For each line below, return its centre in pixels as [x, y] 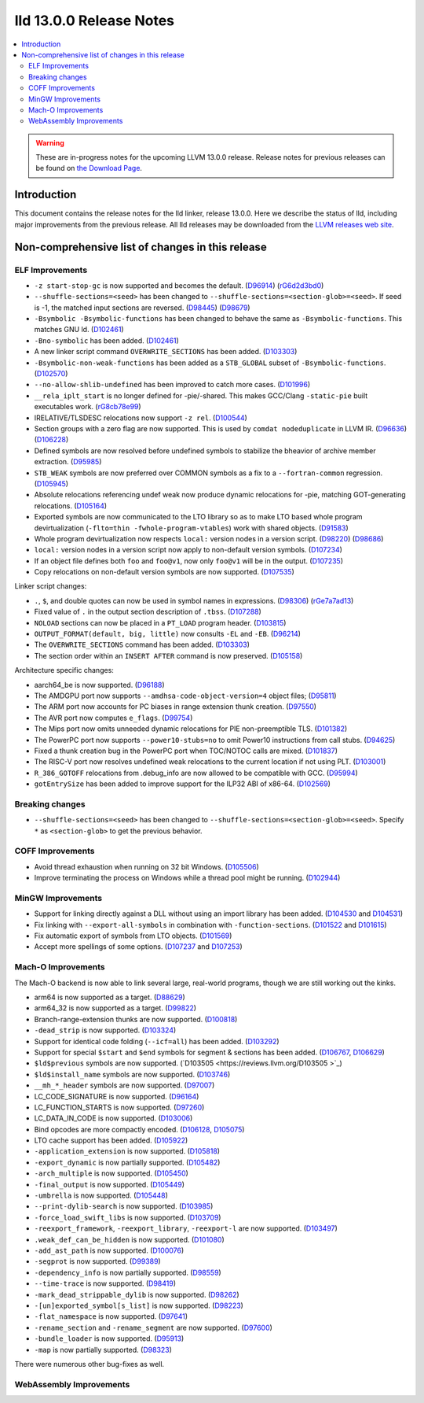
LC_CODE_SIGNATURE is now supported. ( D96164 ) [117, 1096]
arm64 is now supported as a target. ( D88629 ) [110, 997]
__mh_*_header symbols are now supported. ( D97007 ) [124, 1085]
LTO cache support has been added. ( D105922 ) [111, 1140]
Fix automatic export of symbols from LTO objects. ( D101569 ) [133, 936]
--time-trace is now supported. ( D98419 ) [105, 1283]
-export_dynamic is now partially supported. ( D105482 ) [127, 1162]
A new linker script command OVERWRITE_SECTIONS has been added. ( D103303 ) [166, 352]
